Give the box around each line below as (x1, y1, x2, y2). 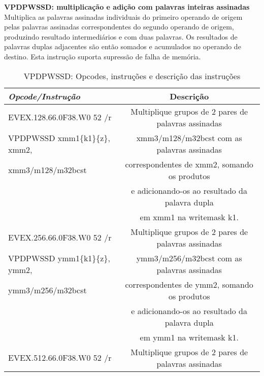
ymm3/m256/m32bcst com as (136, 252, 242, 264)
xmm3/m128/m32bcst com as (136, 131, 242, 144)
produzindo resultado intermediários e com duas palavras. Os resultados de (4, 31, 238, 42)
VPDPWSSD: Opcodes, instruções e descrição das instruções (23, 70, 241, 82)
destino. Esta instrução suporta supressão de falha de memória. (4, 51, 201, 61)
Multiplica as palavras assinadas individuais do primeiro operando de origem (4, 11, 243, 22)
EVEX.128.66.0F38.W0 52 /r (8, 111, 112, 123)
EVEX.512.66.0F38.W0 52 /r (8, 352, 112, 364)
